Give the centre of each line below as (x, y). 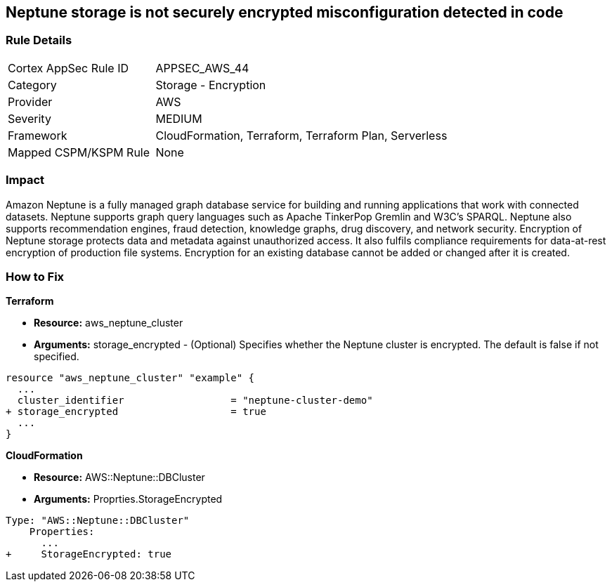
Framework (38, 135)
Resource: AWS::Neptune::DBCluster (119, 477)
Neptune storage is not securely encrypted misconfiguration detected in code (285, 12)
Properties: (62, 532)
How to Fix (35, 276)
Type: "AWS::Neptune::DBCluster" (98, 521)
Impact (25, 180)
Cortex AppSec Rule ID (69, 68)
